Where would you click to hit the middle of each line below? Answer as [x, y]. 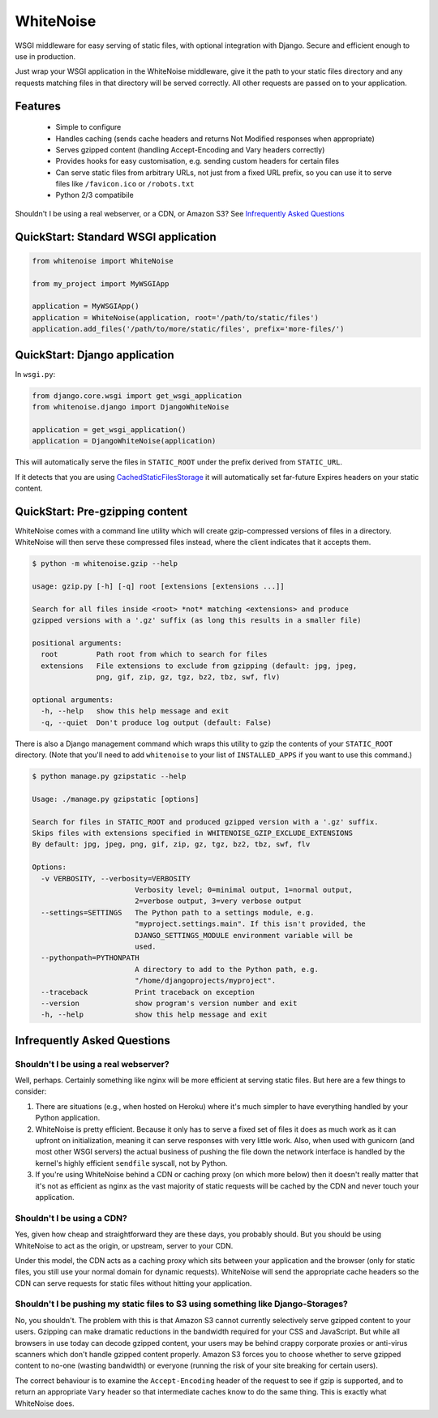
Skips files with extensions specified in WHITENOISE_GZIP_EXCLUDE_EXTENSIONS [192, 833]
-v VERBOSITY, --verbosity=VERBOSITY [116, 878]
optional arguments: [73, 700]
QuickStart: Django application [94, 355]
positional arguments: [77, 643]
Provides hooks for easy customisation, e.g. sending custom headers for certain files [198, 161]
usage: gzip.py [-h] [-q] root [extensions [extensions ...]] [158, 587]
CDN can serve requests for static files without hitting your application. [133, 1283]
